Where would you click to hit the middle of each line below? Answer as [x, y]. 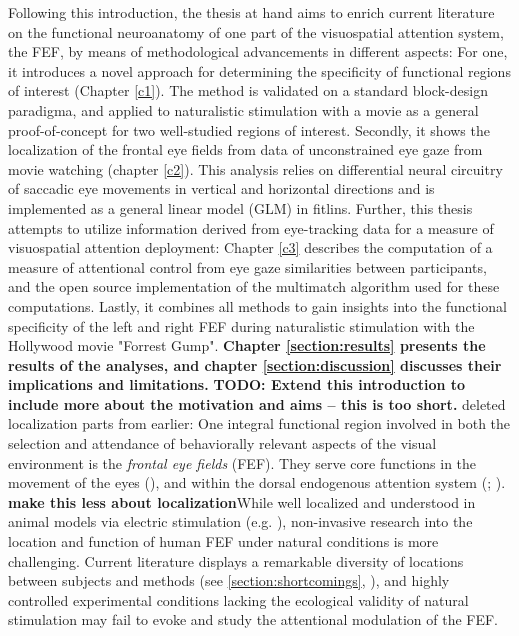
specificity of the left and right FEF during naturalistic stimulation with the [241, 325]
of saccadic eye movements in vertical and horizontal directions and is [221, 188]
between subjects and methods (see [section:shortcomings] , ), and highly [229, 580]
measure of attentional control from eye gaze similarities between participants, [247, 266]
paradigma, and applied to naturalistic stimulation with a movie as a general [243, 109]
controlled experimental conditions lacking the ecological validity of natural [238, 599]
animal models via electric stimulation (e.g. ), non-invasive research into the [240, 521]
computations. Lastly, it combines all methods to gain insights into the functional [257, 305]
